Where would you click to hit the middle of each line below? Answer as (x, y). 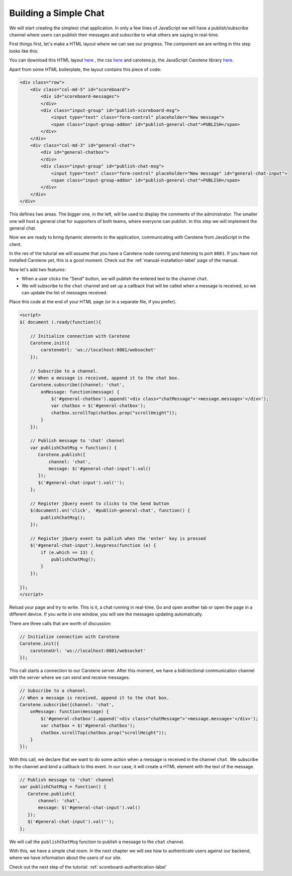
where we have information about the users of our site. (65, 858)
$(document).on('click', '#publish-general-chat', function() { (110, 511)
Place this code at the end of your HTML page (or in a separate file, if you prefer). (93, 302)
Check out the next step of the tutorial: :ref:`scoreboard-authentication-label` (88, 867)
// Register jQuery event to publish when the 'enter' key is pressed (118, 538)
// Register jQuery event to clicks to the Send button (100, 503)
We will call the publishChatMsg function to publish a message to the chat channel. (97, 842)
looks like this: (24, 51)
